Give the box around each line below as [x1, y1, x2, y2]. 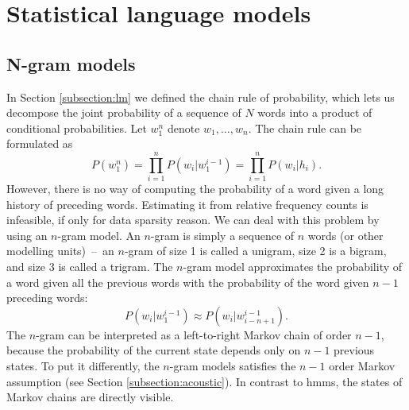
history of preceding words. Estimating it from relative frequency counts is [6, 195, 368, 212]
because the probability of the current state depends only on [6, 342, 301, 358]
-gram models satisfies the [169, 358, 296, 374]
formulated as [6, 135, 73, 152]
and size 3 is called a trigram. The [6, 258, 173, 275]
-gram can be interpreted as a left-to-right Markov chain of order [36, 326, 352, 342]
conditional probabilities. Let [6, 119, 147, 136]
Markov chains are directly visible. [6, 389, 174, 405]
